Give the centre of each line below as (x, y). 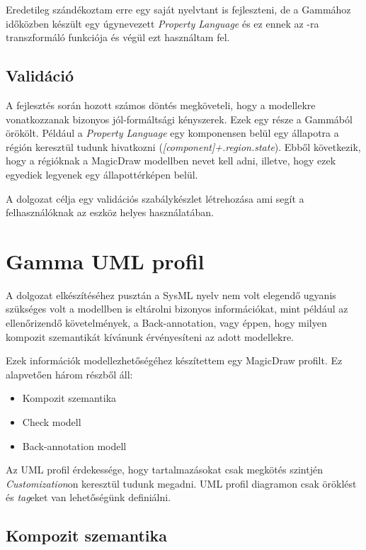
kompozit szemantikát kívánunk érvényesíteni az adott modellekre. (150, 336)
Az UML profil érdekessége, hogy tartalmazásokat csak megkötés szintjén (164, 470)
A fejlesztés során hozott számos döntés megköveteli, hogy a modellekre (161, 105)
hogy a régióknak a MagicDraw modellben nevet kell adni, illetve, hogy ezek (171, 161)
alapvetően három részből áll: (69, 374)
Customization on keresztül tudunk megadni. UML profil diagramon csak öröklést (181, 483)
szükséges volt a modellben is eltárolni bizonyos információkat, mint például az (177, 309)
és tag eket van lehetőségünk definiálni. (88, 497)
